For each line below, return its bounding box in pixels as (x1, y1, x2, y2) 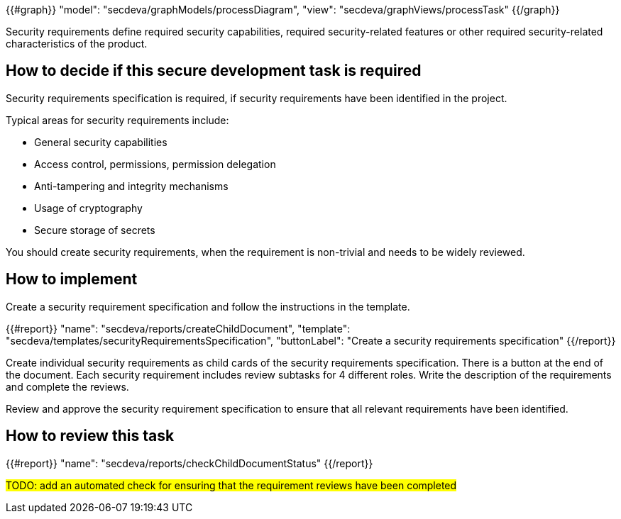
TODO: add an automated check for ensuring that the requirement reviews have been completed (6, 479, 457, 491)
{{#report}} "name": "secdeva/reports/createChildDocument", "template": (6, 322, 351, 335)
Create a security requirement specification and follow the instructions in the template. (6, 300, 410, 313)
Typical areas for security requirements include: (6, 113, 229, 126)
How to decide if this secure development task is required (6, 62, 422, 80)
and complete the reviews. (6, 380, 129, 393)
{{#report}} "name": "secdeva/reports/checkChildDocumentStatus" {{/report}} (6, 457, 373, 469)
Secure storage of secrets (34, 223, 155, 236)
